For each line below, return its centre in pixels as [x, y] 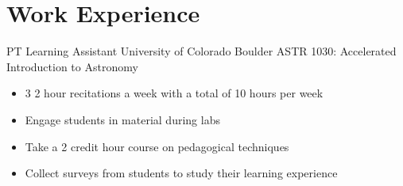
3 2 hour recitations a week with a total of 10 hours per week [174, 93]
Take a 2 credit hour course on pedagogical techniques [157, 146]
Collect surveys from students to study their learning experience [181, 173]
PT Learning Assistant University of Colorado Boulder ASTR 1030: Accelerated [201, 51]
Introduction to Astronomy [72, 66]
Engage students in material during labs [122, 119]
